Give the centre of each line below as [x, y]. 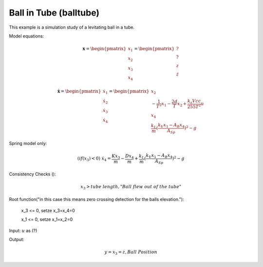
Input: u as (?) [23, 231]
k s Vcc [194, 101]
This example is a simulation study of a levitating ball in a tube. [72, 27]
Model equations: [27, 36]
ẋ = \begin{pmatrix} [79, 91]
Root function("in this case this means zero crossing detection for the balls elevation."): [97, 199]
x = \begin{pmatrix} [104, 49]
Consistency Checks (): [32, 174]
